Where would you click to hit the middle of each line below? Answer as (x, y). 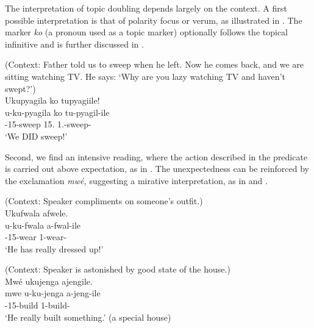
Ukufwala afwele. (37, 212)
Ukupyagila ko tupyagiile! (52, 100)
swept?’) (20, 88)
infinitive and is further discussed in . (74, 44)
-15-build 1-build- (37, 305)
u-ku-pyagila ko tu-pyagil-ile (57, 112)
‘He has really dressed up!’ (54, 248)
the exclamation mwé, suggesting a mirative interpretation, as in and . (136, 180)
